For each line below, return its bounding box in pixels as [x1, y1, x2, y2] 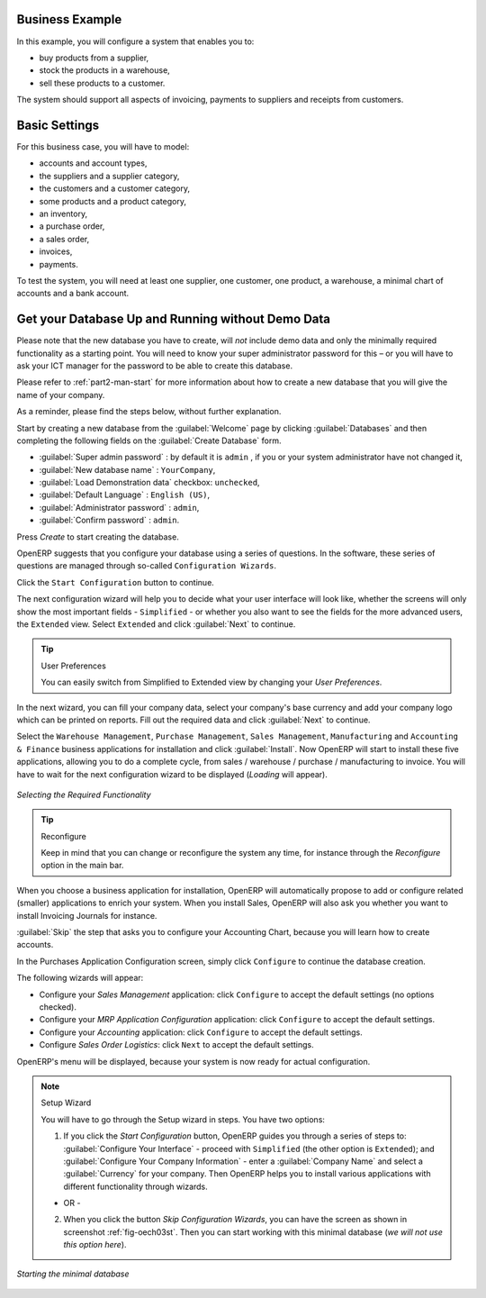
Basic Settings [16, 117, 100, 132]
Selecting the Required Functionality [16, 789, 152, 800]
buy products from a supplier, [39, 52, 149, 63]
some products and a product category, [39, 195, 186, 206]
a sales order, [39, 233, 90, 244]
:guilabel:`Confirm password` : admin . [39, 514, 180, 526]
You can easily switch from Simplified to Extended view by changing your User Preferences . [40, 676, 382, 688]
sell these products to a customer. [39, 77, 166, 88]
